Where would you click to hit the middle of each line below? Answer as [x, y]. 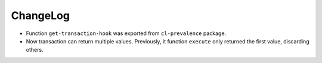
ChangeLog [40, 15]
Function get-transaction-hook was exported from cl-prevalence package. [126, 33]
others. [35, 50]
